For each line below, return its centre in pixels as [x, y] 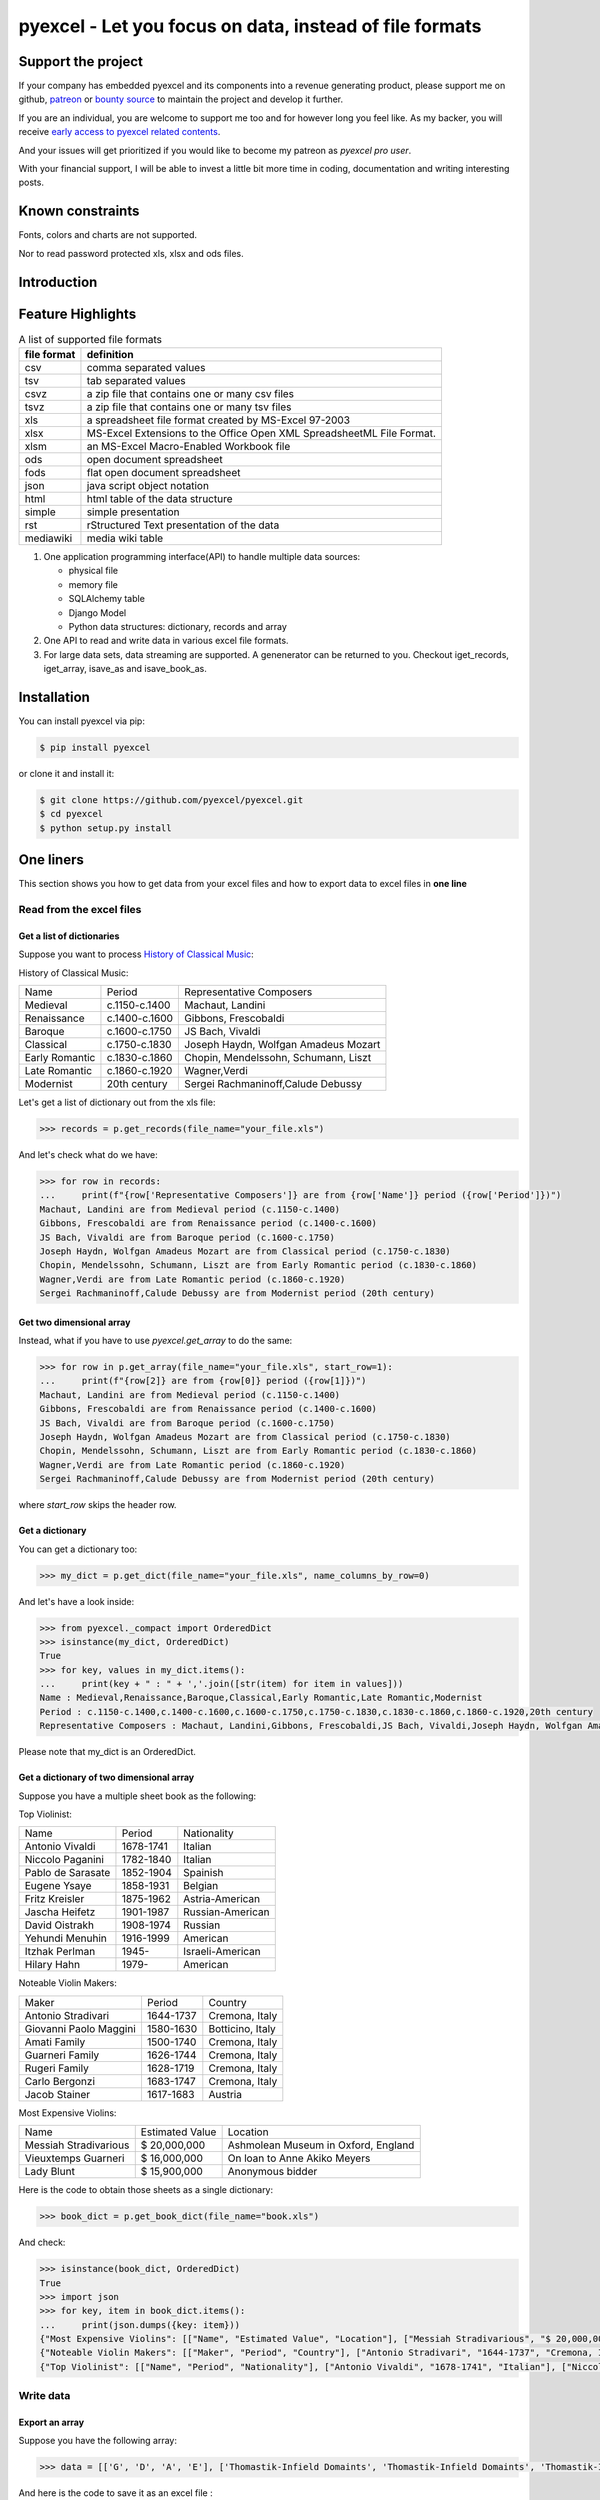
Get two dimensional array [74, 1322]
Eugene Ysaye [58, 1886]
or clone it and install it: [66, 773]
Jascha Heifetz [60, 1912]
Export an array [51, 2422]
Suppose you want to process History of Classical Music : [136, 954]
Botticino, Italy [242, 2028]
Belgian [201, 1886]
